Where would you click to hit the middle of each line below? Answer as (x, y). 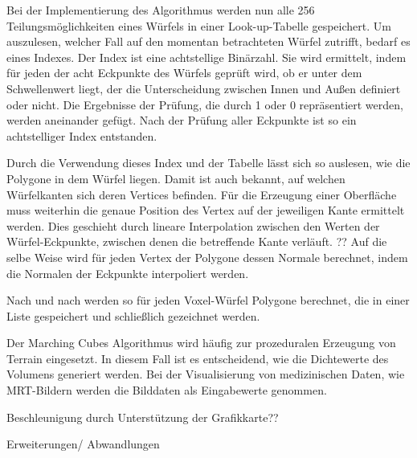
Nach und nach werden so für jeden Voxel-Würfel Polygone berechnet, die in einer (208, 300)
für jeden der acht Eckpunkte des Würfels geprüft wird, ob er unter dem (184, 73)
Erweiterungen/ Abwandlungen (83, 444)
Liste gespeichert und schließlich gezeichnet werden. (133, 315)
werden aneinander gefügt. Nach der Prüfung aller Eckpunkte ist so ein (182, 120)
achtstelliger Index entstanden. (82, 135)
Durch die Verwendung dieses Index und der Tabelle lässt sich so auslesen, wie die (208, 163)
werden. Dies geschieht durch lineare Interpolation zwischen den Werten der (193, 225)
